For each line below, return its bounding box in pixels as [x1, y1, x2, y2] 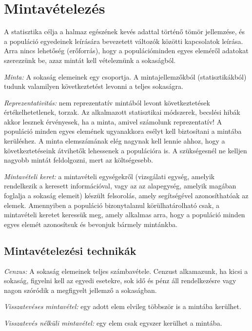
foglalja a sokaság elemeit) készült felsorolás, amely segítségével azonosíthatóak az [4, 190, 249, 201]
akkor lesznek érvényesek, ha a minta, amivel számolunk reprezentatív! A [4, 116, 222, 126]
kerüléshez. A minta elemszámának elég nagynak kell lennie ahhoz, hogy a [4, 136, 225, 146]
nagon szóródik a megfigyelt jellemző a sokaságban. [4, 285, 157, 295]
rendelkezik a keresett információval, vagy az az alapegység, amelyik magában [4, 181, 236, 191]
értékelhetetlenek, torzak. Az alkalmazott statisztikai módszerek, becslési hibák [4, 107, 240, 117]
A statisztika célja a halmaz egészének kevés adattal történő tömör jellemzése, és [4, 26, 245, 37]
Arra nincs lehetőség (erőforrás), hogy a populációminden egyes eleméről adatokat [4, 45, 249, 56]
